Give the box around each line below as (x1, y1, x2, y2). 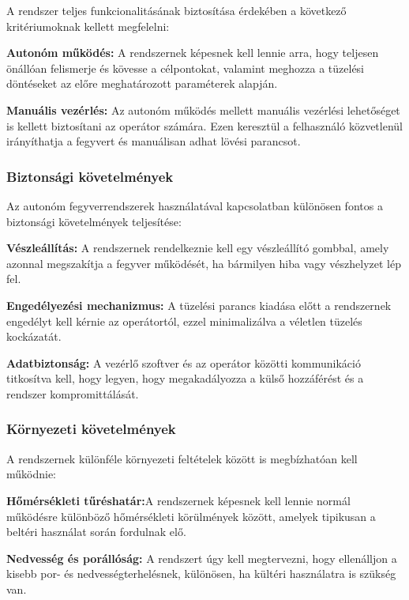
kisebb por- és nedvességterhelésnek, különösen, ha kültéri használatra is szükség (6, 565, 396, 582)
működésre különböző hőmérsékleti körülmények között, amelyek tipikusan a (6, 508, 376, 524)
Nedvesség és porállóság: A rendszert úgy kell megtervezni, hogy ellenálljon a (6, 549, 397, 566)
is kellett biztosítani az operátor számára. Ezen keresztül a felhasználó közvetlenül (6, 117, 403, 134)
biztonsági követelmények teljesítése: (6, 213, 182, 229)
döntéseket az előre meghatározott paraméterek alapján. (6, 75, 278, 92)
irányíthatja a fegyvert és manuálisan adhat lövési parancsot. (6, 133, 301, 149)
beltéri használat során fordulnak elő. (6, 523, 186, 540)
